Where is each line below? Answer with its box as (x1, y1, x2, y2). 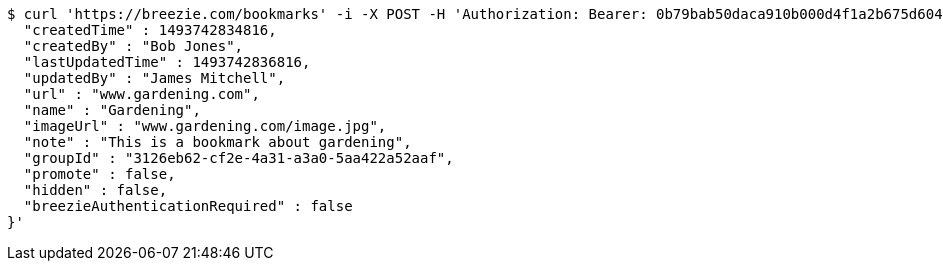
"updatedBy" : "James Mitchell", (23, 70, 286, 86)
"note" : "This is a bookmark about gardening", (23, 134, 412, 150)
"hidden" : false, (23, 182, 168, 198)
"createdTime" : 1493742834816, (23, 22, 277, 38)
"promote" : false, (23, 166, 176, 182)
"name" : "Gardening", (23, 102, 201, 118)
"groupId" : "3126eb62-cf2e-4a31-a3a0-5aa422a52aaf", (23, 150, 454, 166)
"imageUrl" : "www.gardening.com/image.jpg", (23, 118, 387, 134)
